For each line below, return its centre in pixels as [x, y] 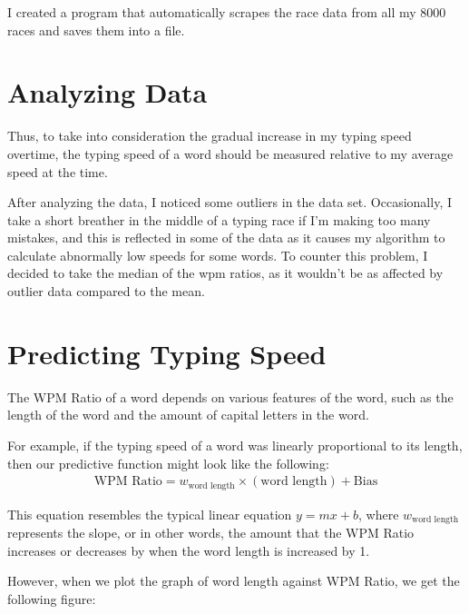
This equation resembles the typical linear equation [150, 514]
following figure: [52, 598]
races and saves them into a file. [96, 30]
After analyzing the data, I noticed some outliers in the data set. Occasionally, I [230, 202]
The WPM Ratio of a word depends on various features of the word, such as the [230, 396]
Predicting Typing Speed [167, 353]
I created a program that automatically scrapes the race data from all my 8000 [227, 12]
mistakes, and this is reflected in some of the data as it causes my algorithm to [226, 238]
